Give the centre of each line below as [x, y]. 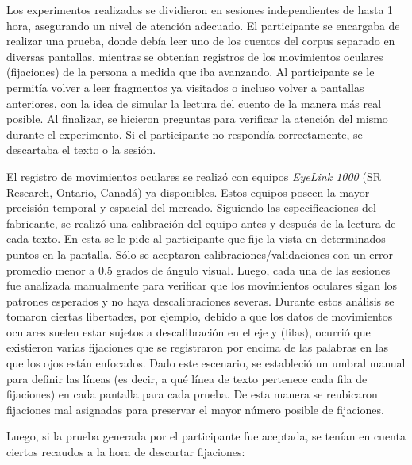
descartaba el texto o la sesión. [81, 150]
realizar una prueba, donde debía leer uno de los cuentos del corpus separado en [201, 41]
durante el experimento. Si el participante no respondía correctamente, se [185, 134]
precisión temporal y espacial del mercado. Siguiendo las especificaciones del [191, 208]
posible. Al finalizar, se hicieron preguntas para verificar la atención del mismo [197, 119]
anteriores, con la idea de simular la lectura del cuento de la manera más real [194, 103]
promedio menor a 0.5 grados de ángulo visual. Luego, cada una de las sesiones [198, 269]
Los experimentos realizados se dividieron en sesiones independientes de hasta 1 [200, 10]
